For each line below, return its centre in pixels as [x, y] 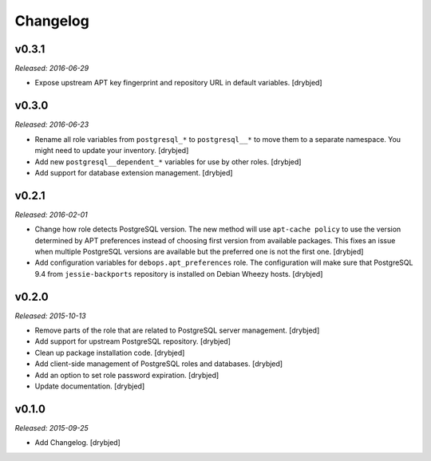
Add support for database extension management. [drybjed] [134, 172]
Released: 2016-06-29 [52, 69]
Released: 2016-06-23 [52, 124]
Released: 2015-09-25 [52, 428]
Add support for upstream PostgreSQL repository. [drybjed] [133, 341]
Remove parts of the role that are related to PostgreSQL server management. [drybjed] [177, 330]
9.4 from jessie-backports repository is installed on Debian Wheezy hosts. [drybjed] [179, 274]
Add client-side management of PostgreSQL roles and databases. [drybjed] [159, 364]
